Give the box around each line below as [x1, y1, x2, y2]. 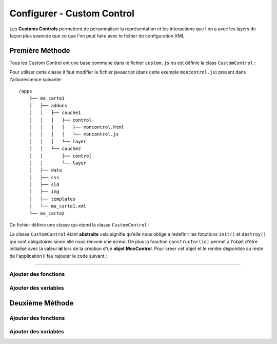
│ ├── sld [29, 182, 60, 187]
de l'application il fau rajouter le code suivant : [9, 253, 107, 259]
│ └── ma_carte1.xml [29, 203, 87, 209]
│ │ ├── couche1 [29, 110, 81, 116]
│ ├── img [29, 189, 60, 195]
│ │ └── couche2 [29, 146, 81, 151]
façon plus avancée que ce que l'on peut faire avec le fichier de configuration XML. [9, 32, 186, 39]
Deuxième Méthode [9, 298, 74, 308]
